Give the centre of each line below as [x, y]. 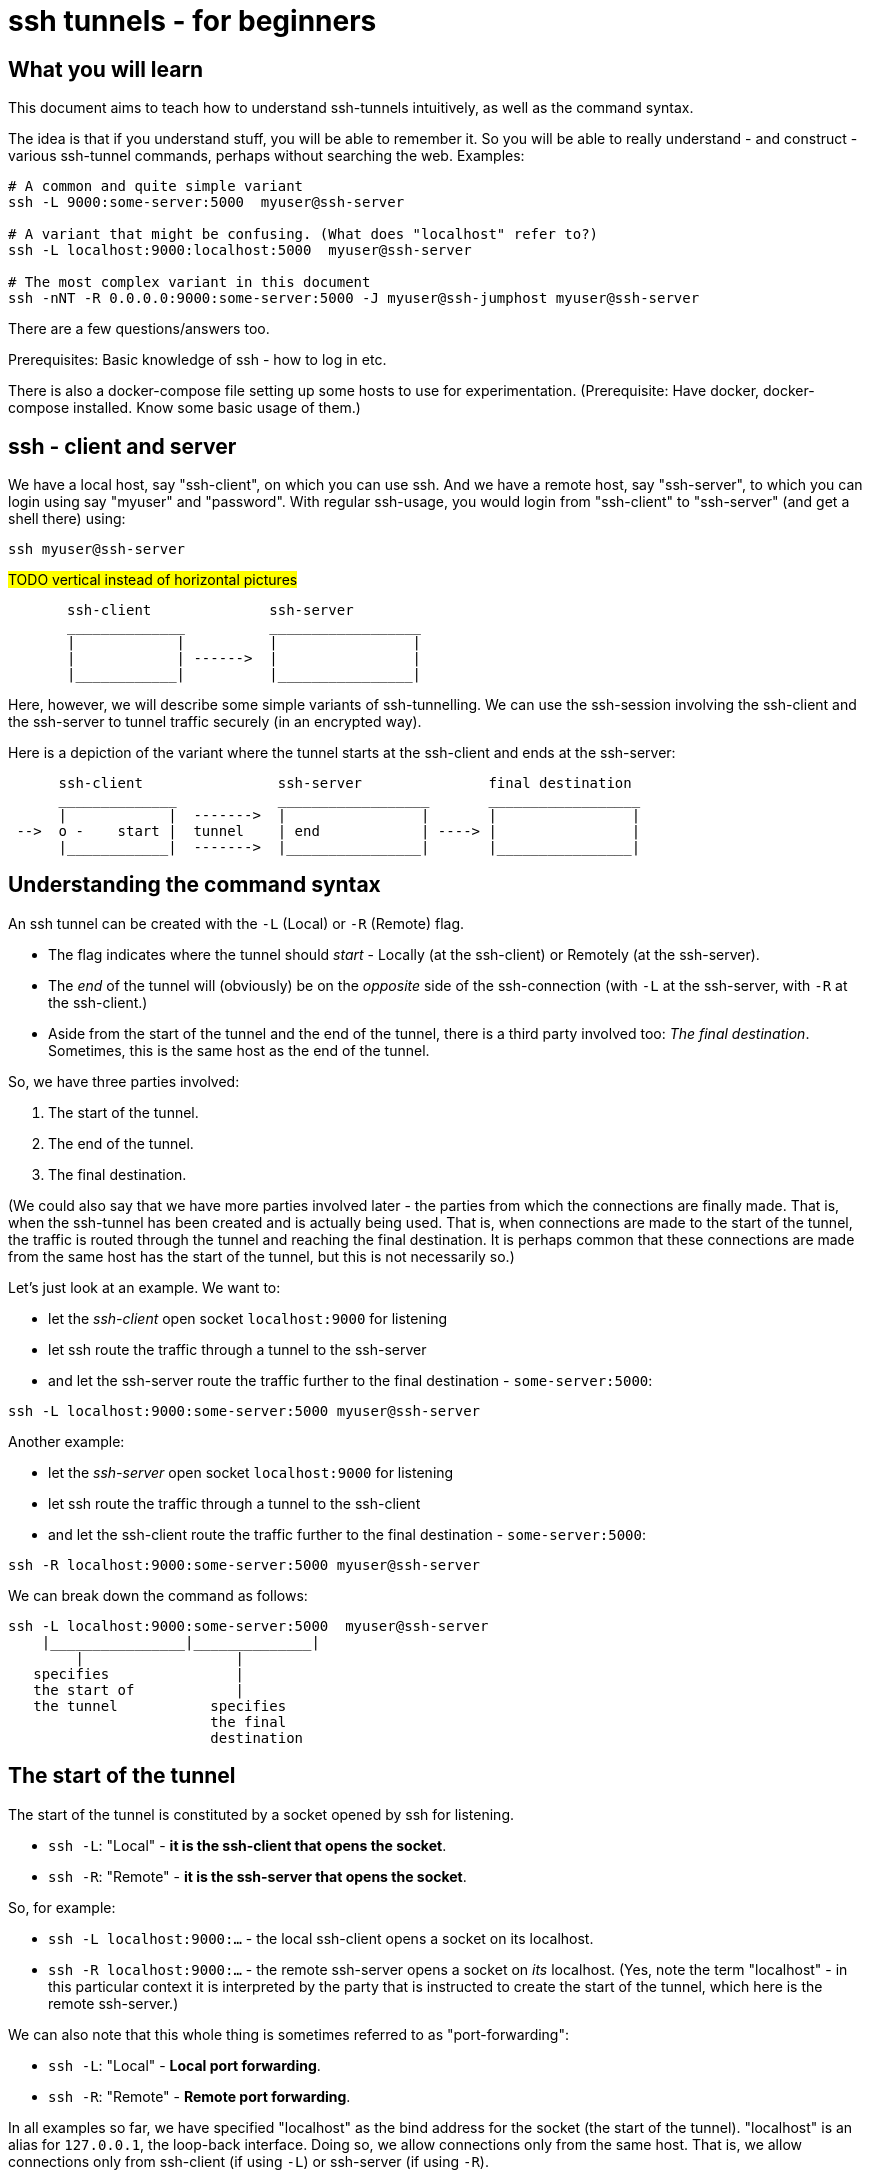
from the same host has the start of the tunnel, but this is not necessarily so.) [261, 1256]
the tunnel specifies [160, 1705]
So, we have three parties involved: [124, 1081]
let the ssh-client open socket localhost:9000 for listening [247, 1318]
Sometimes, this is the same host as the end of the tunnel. [239, 1050]
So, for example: [62, 1907]
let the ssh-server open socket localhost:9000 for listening [251, 1472]
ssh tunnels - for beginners [192, 21]
